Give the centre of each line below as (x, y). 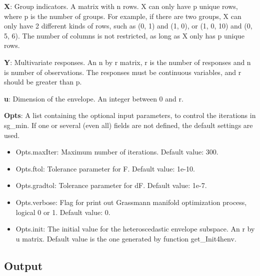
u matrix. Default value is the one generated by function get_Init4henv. (126, 238)
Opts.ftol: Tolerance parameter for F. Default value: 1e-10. (105, 168)
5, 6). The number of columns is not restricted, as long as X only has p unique (124, 35)
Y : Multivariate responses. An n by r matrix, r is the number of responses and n (127, 62)
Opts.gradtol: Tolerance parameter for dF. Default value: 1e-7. (111, 185)
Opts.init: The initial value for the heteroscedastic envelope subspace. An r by (135, 229)
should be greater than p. (43, 82)
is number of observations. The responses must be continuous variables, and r (123, 72)
